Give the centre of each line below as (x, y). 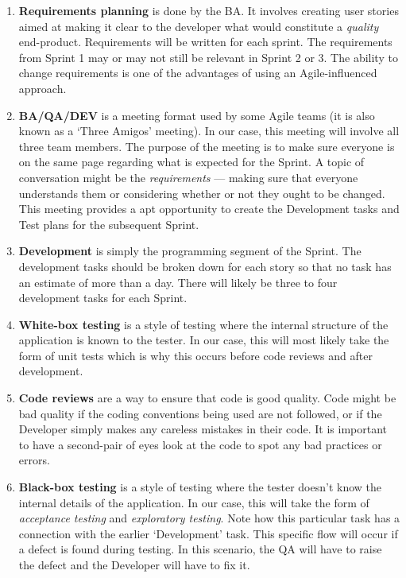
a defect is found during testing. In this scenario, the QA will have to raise (200, 549)
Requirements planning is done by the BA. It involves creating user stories (209, 10)
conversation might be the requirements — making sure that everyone (188, 177)
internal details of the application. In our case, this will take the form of (194, 502)
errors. (34, 460)
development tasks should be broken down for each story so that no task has (205, 266)
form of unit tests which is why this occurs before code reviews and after (195, 355)
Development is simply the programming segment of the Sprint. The (190, 251)
